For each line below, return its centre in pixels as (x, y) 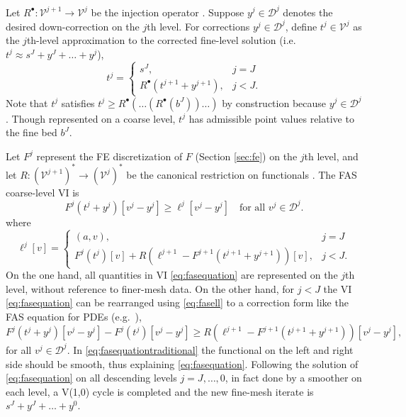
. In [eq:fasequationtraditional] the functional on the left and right (210, 349)
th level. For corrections (198, 26)
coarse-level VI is (43, 192)
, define (301, 26)
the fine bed (32, 132)
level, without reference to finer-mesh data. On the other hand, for (150, 288)
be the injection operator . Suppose (168, 12)
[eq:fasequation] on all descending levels (91, 378)
